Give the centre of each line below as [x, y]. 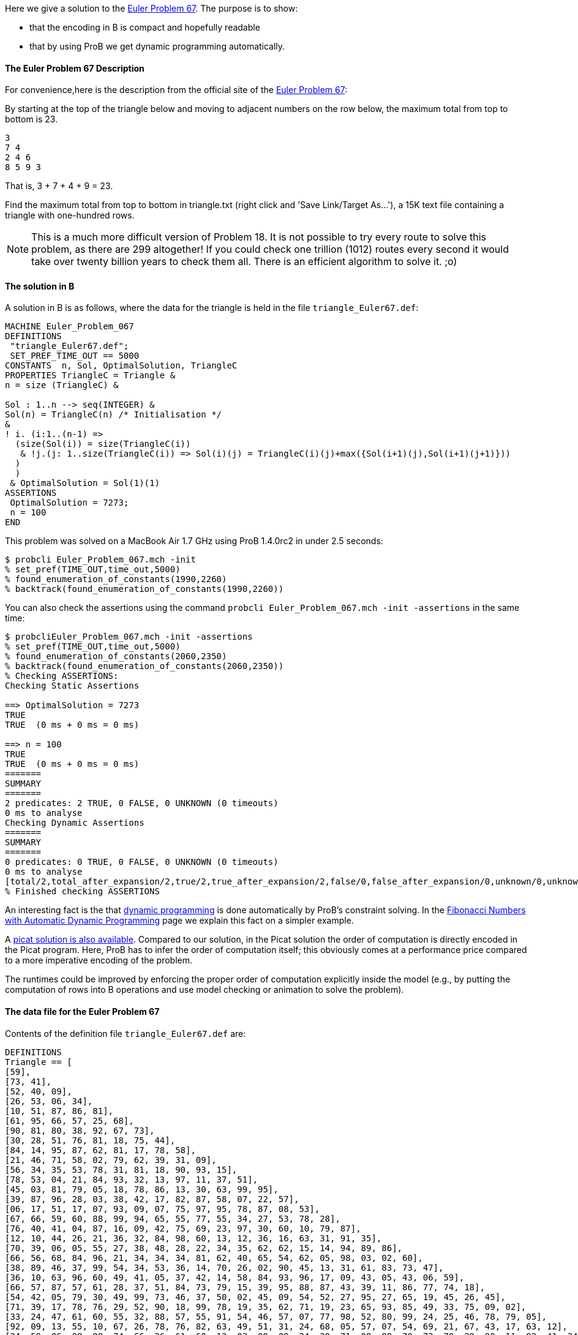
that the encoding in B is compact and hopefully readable [145, 27]
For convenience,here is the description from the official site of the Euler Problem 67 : [176, 90]
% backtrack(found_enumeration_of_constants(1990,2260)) [144, 589]
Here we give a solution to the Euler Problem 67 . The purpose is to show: [152, 8]
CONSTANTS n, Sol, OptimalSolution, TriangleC [121, 366]
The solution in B [40, 286]
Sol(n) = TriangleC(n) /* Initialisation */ [114, 415]
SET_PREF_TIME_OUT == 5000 [75, 356]
